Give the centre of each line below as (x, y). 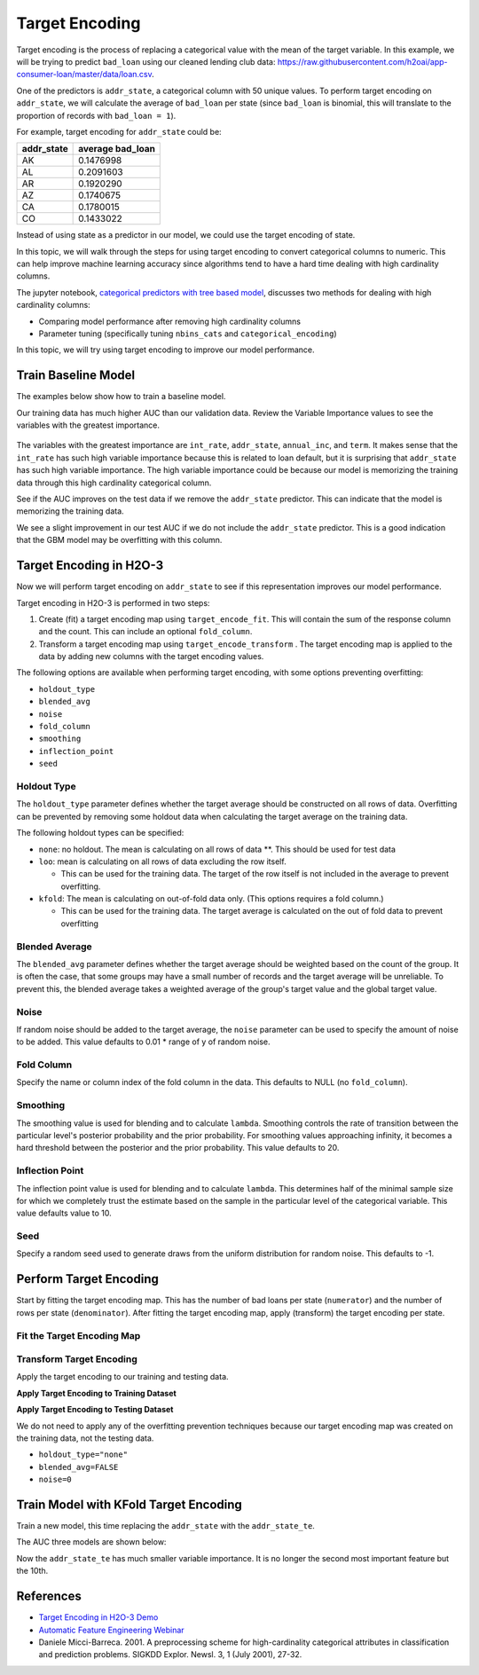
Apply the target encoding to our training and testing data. (123, 1377)
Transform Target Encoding (77, 1359)
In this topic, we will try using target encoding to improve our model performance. (165, 350)
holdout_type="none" (83, 1455)
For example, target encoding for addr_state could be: (119, 131)
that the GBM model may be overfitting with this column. (119, 540)
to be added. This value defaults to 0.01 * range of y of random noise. (143, 1042)
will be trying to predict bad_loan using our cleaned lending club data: (146, 61)
